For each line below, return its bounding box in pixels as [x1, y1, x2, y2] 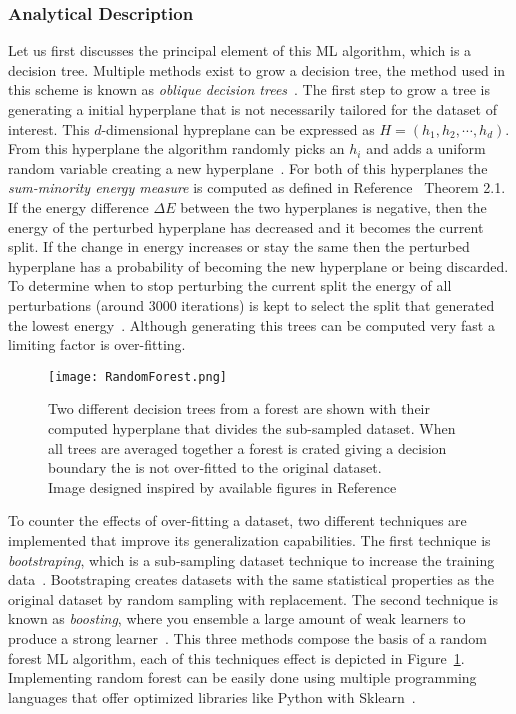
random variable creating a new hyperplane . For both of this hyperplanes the [8, 157, 488, 178]
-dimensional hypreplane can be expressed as [101, 118, 375, 139]
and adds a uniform [366, 138, 486, 159]
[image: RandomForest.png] [48, 369, 227, 384]
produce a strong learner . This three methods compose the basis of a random [8, 627, 488, 648]
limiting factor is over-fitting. [8, 334, 186, 355]
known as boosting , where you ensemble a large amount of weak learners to [8, 608, 466, 629]
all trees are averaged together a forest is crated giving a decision [48, 437, 447, 458]
